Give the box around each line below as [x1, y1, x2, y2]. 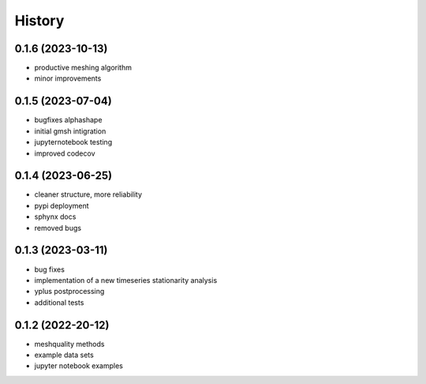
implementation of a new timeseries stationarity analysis [34, 275, 218, 284]
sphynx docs [34, 212, 77, 221]
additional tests [34, 297, 84, 307]
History [14, 12, 65, 29]
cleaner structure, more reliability [34, 190, 142, 199]
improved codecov [34, 149, 95, 158]
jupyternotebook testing [34, 137, 113, 147]
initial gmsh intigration [34, 126, 106, 136]
